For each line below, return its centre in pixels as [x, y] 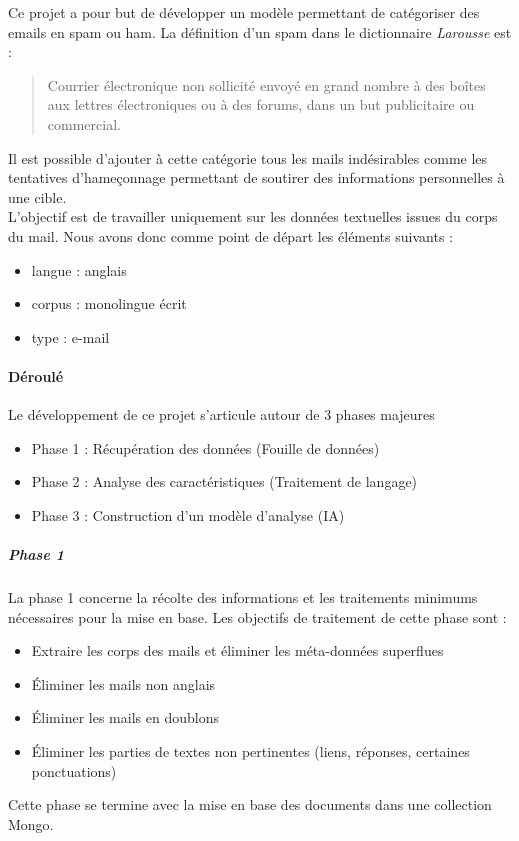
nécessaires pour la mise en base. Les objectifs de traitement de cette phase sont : [257, 616]
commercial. [84, 123]
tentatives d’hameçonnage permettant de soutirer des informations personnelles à [256, 177]
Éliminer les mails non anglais [123, 683]
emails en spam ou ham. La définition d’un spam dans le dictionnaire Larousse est [260, 31]
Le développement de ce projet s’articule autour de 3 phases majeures [221, 414]
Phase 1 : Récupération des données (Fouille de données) [205, 447]
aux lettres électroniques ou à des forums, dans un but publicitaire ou [261, 104]
